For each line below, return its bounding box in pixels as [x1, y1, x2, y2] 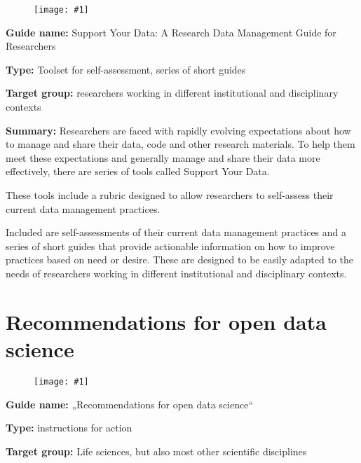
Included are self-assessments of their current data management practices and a [6, 225, 347, 240]
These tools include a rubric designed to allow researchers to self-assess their [6, 188, 334, 202]
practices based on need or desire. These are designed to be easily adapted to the [6, 252, 354, 267]
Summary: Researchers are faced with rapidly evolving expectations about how [6, 123, 351, 137]
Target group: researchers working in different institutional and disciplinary [6, 85, 339, 100]
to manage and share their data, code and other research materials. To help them [6, 137, 355, 151]
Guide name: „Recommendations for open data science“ [6, 396, 254, 411]
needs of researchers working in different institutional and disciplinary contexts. [6, 265, 347, 280]
